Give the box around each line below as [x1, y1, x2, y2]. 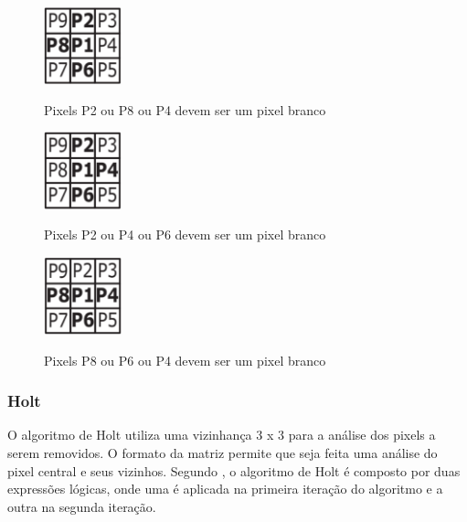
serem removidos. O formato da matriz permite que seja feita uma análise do [7, 443, 438, 463]
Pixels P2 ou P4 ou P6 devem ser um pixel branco [44, 225, 326, 244]
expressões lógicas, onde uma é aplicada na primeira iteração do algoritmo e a [7, 479, 443, 498]
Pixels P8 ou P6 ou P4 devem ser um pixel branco [44, 350, 326, 369]
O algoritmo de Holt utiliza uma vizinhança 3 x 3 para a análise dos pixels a [7, 425, 436, 444]
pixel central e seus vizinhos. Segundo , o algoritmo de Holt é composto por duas [7, 461, 461, 480]
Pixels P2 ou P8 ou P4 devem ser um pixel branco [44, 100, 326, 119]
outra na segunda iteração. [7, 496, 156, 516]
